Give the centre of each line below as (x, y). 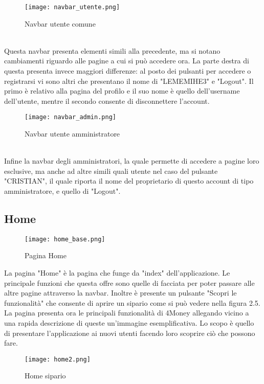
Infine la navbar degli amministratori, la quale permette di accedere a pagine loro (132, 161)
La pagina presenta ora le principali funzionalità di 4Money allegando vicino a (127, 313)
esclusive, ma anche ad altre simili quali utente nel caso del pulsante (111, 171)
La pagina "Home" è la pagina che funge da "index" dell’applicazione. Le (117, 273)
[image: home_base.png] (65, 239)
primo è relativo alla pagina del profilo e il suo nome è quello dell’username (122, 91)
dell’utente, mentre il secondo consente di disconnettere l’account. (107, 100)
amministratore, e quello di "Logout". (62, 191)
